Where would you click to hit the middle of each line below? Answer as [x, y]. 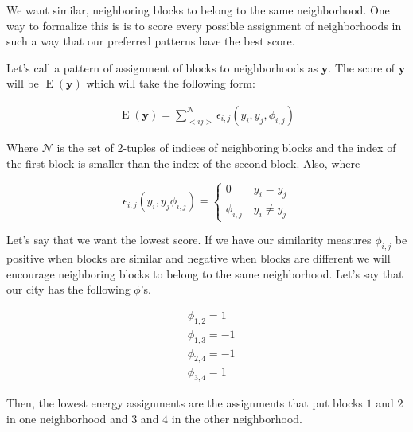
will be [23, 83]
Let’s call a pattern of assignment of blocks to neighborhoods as [162, 67]
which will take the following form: [171, 83]
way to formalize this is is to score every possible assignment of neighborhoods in [204, 25]
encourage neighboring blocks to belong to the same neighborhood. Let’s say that [205, 273]
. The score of [362, 67]
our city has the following [68, 289]
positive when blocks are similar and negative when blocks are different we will [199, 258]
